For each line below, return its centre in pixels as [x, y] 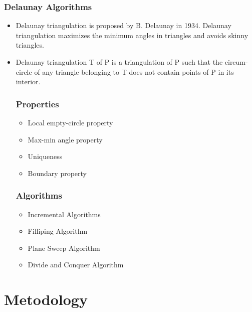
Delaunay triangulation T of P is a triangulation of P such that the [119, 62]
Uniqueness [45, 156]
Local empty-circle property [70, 122]
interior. [28, 82]
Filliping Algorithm [58, 231]
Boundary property [57, 173]
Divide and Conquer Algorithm [76, 265]
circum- [236, 62]
